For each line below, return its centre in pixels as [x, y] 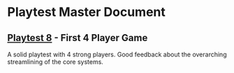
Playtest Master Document [87, 12]
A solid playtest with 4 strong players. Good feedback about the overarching [117, 54]
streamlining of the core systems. [55, 62]
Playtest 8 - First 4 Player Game [78, 38]
